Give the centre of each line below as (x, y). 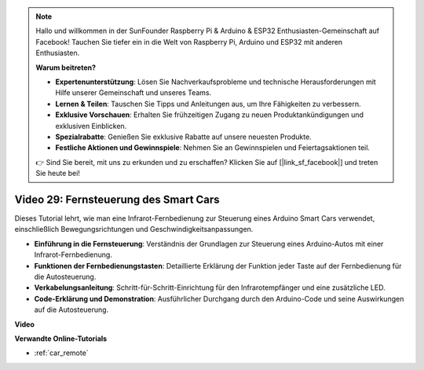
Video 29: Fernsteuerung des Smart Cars (117, 199)
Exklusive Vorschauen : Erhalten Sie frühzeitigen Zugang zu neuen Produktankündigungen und (210, 115)
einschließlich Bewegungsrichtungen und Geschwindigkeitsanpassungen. (134, 229)
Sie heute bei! (58, 174)
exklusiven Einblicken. (91, 126)
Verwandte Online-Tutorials (61, 339)
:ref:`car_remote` (62, 353)
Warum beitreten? (66, 68)
